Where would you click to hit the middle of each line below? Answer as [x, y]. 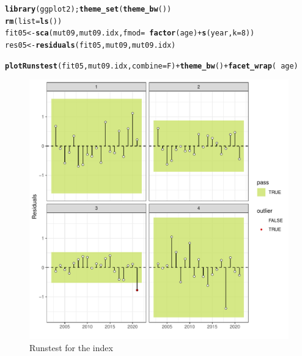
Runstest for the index [71, 347]
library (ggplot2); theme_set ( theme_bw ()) [88, 9]
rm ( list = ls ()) [34, 21]
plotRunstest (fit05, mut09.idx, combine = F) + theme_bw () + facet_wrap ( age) [152, 66]
